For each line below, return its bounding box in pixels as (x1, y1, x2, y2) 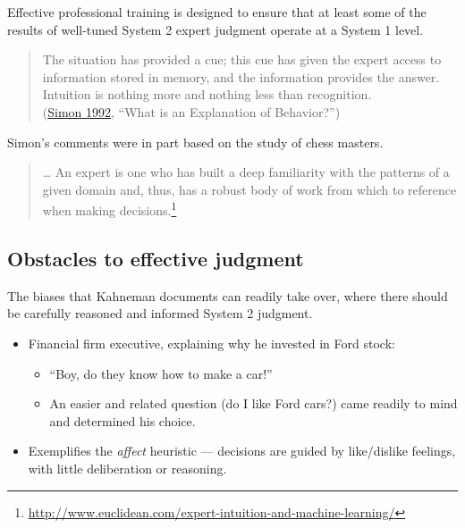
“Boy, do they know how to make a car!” (49, 364, 273, 382)
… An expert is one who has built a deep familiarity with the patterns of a (42, 163, 450, 181)
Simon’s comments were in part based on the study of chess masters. (7, 132, 384, 151)
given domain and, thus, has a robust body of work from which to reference (42, 180, 457, 198)
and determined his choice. (49, 411, 196, 430)
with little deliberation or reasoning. (28, 458, 227, 477)
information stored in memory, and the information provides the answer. (42, 67, 440, 86)
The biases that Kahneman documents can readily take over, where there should (7, 286, 448, 305)
